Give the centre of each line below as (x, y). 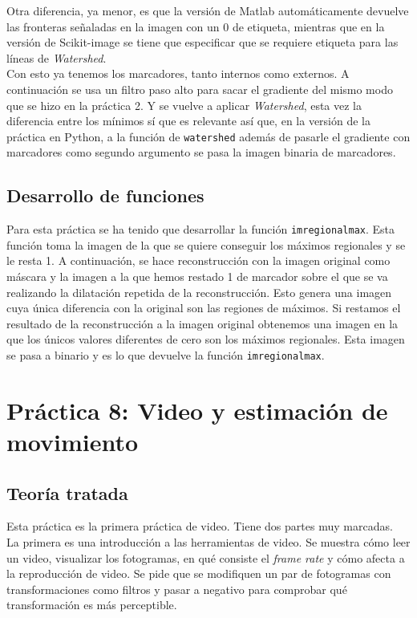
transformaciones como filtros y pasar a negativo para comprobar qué (177, 589)
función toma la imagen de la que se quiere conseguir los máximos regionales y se (206, 244)
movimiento (73, 442)
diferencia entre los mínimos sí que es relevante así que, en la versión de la (188, 121)
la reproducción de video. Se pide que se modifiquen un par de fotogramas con (199, 573)
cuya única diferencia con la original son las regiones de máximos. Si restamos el (204, 308)
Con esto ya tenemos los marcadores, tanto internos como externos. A (178, 73)
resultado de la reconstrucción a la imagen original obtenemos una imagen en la (202, 323)
